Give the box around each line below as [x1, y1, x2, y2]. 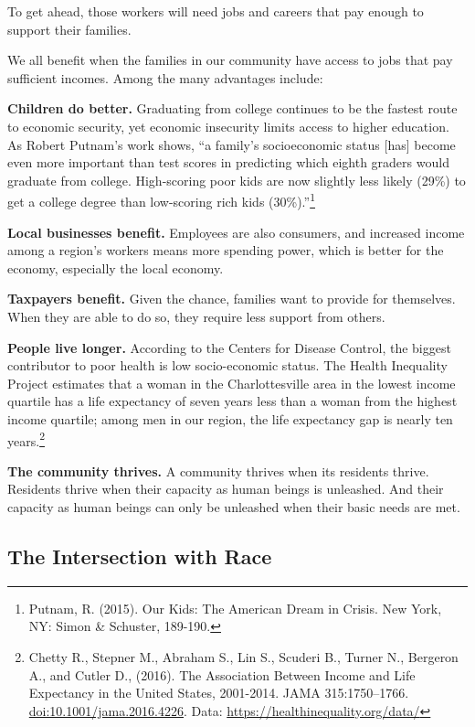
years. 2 [7, 428, 45, 450]
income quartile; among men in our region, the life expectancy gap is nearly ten [7, 409, 453, 428]
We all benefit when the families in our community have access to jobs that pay [7, 50, 453, 69]
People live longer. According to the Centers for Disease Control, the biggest [7, 337, 451, 357]
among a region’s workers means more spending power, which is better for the [7, 241, 444, 260]
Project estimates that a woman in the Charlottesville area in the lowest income [7, 373, 456, 392]
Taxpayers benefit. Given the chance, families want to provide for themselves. [7, 289, 456, 308]
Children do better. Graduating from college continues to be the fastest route [7, 99, 458, 118]
